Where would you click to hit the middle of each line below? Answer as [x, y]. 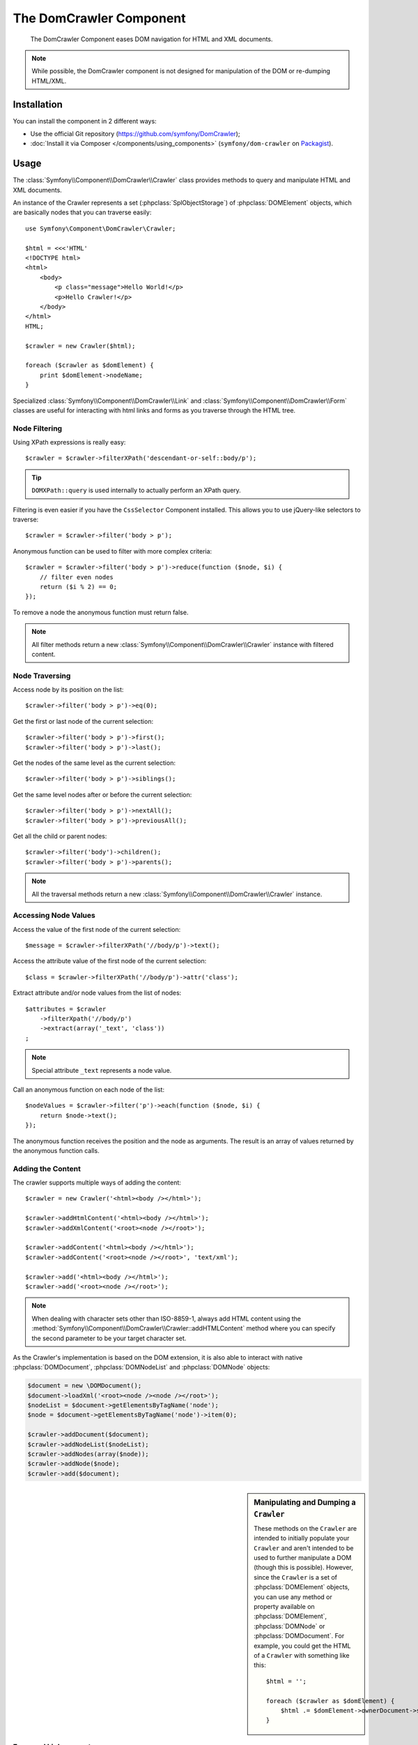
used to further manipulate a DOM [303, 1558]
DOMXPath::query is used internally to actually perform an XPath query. [137, 490]
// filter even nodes [77, 577]
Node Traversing [42, 676]
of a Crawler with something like [302, 1655]
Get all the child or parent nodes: [60, 836]
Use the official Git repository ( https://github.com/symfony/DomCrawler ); [135, 134]
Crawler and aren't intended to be [304, 1548]
